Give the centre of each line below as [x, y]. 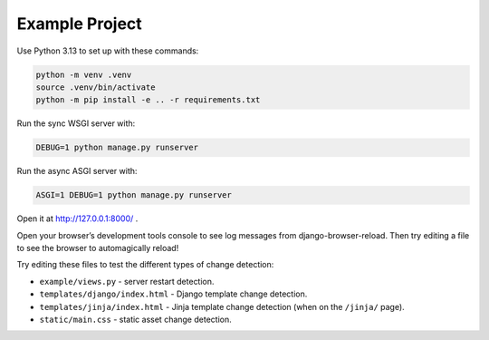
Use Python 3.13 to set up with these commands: [108, 51]
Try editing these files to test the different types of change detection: [145, 265]
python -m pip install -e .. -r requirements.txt [148, 100]
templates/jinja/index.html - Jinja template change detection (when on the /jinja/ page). [222, 306]
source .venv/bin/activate [96, 87]
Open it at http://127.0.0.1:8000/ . [77, 219]
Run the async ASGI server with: [77, 171]
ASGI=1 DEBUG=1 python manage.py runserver [134, 195]
